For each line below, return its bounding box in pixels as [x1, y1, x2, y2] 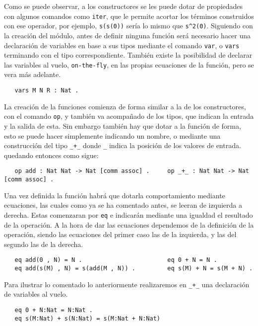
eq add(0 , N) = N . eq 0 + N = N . [14, 256, 217, 264]
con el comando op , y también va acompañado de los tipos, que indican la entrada [4, 111, 254, 121]
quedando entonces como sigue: [4, 150, 99, 160]
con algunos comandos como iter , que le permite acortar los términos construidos [4, 10, 254, 21]
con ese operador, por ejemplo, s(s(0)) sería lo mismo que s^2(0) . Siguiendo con [4, 20, 253, 31]
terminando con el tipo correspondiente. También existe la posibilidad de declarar [4, 50, 253, 60]
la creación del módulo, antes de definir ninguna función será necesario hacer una [4, 30, 251, 40]
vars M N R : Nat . [14, 87, 79, 94]
